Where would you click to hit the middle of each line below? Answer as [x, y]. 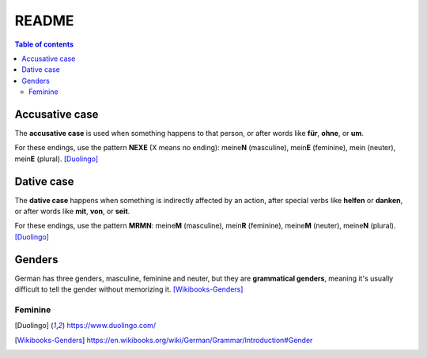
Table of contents [44, 44]
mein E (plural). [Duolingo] [57, 159]
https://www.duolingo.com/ [111, 326]
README [44, 21]
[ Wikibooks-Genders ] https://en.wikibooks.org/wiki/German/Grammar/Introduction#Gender [164, 340]
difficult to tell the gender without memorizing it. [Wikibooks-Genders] [129, 289]
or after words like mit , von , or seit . [72, 211]
